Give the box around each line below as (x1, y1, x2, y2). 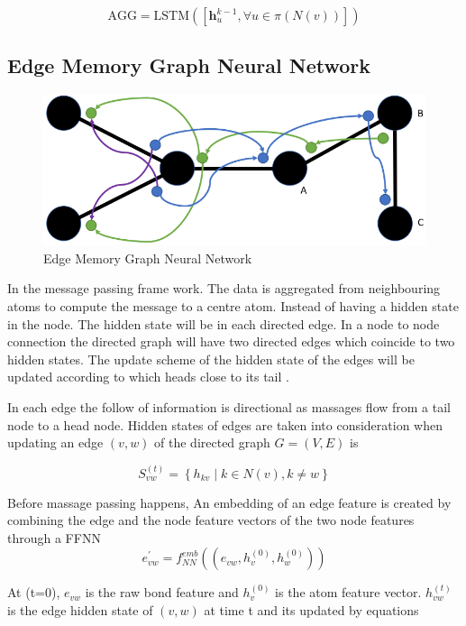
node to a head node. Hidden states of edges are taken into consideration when (7, 415, 443, 434)
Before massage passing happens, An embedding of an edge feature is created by (7, 493, 452, 511)
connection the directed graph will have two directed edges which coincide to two (7, 332, 455, 351)
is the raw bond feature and (85, 583, 239, 602)
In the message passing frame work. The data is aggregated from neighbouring (7, 279, 441, 298)
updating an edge (7, 433, 104, 452)
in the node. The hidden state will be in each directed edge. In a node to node (7, 314, 440, 333)
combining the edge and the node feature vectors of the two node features (7, 511, 415, 529)
